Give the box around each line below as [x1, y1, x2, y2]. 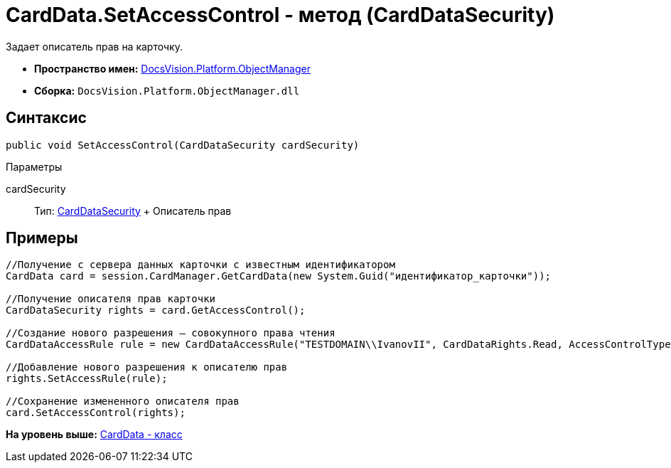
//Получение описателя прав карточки [6, 293, 216, 305]
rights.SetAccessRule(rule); [6, 373, 168, 385]
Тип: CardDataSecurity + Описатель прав [34, 204, 232, 217]
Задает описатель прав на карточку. [6, 40, 183, 53]
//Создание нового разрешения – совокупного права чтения [6, 327, 335, 339]
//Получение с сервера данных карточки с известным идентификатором [6, 259, 395, 271]
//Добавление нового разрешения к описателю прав [6, 361, 288, 373]
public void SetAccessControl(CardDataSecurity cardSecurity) [6, 139, 360, 151]
